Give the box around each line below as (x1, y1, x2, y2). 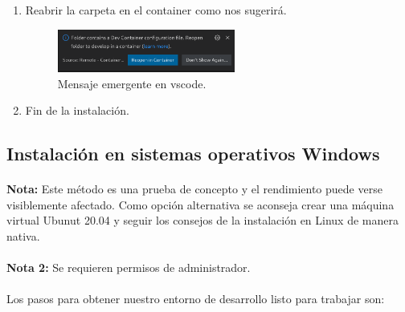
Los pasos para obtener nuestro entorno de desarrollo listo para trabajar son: (6, 290, 385, 307)
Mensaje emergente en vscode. (57, 75, 207, 91)
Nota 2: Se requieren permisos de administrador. (6, 259, 251, 276)
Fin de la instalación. (25, 102, 129, 119)
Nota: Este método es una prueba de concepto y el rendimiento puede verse (6, 180, 382, 197)
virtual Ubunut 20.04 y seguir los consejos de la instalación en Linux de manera (6, 212, 399, 229)
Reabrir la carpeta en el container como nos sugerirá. (25, 2, 287, 18)
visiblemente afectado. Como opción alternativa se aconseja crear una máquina (6, 196, 395, 213)
